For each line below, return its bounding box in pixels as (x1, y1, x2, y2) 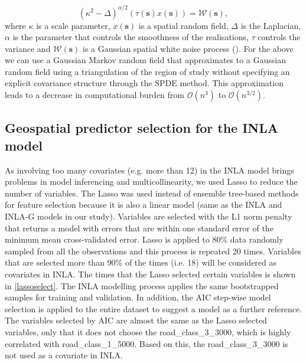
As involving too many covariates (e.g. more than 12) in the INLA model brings (5, 163, 294, 176)
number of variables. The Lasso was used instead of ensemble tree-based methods (5, 187, 299, 199)
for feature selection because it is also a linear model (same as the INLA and (5, 198, 282, 211)
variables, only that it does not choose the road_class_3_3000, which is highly (5, 325, 291, 338)
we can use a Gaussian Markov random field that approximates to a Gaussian (5, 54, 286, 66)
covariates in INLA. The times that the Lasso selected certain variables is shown (5, 268, 296, 280)
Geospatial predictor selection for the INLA (5, 119, 279, 137)
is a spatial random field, (138, 19, 229, 31)
